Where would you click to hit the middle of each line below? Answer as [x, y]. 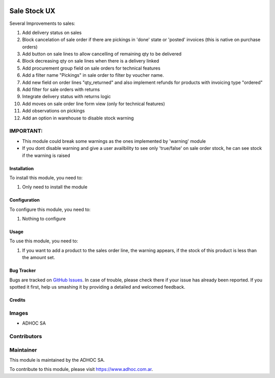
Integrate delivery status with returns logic [67, 97]
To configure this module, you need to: [50, 209]
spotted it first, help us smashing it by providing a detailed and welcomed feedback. [97, 287]
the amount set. [39, 258]
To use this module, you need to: [44, 241]
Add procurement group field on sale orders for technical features [91, 68]
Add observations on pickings [53, 111]
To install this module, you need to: [46, 177]
